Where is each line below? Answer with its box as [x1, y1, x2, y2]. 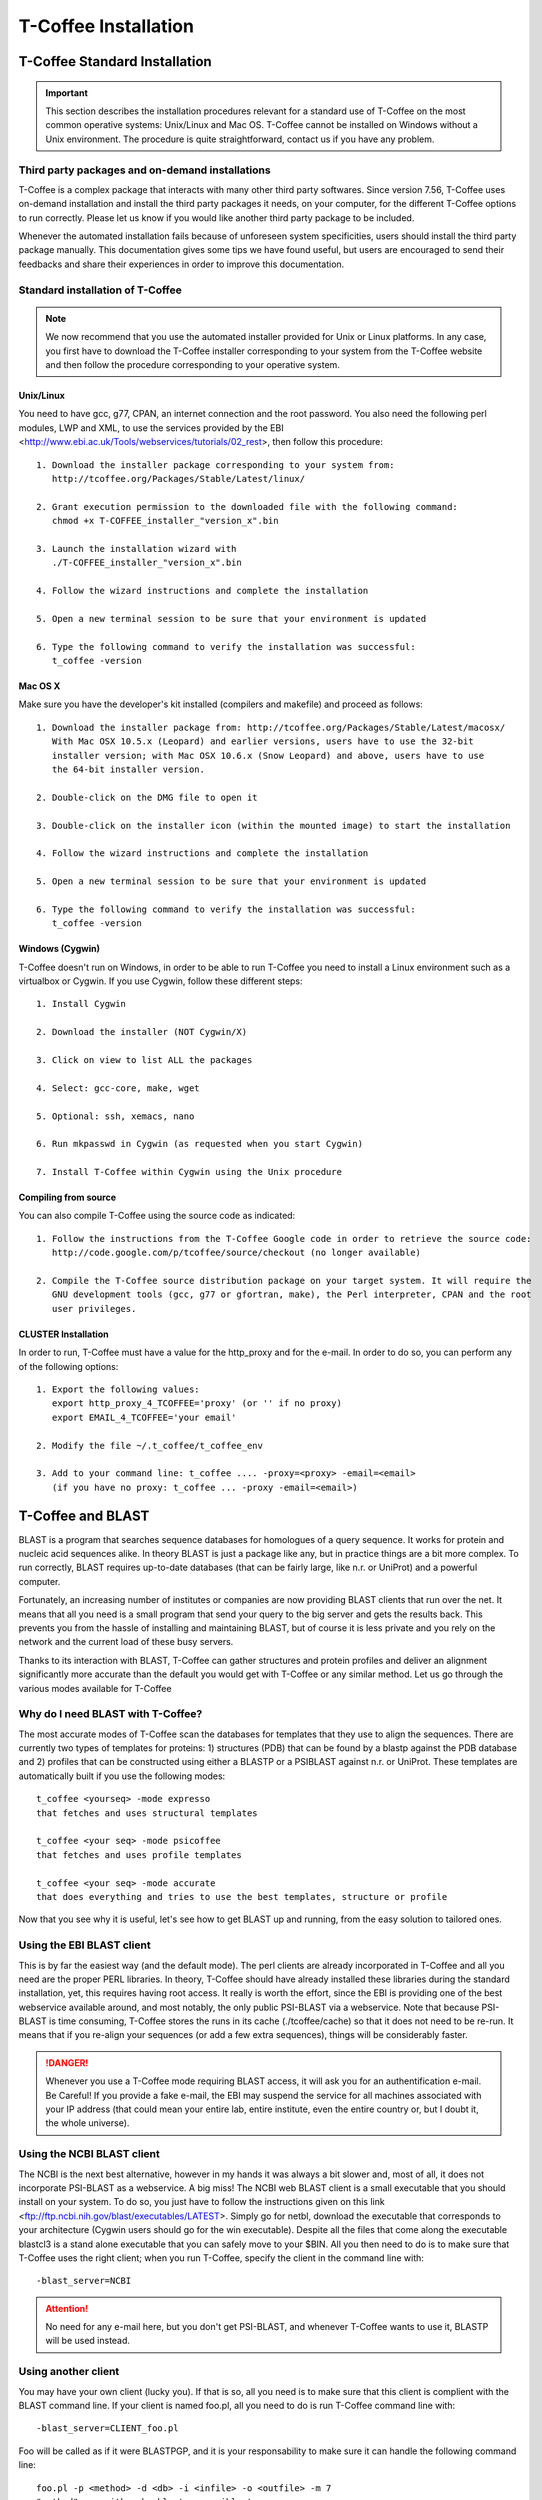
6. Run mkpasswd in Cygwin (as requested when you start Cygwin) [36, 1138, 364, 1150]
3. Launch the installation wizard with [36, 543, 237, 554]
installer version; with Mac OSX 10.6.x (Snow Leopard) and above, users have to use [51, 750, 485, 761]
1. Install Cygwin [36, 998, 127, 1010]
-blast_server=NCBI [36, 2275, 132, 2287]
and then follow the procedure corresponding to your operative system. [45, 358, 340, 370]
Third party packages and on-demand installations [18, 163, 271, 177]
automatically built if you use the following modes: [18, 1770, 226, 1782]
